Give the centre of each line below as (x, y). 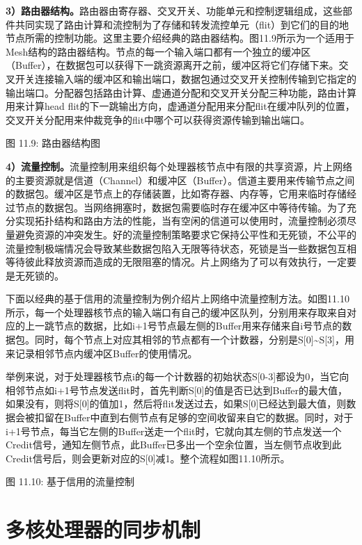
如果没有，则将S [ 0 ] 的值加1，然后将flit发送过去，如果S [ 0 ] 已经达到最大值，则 (176, 404)
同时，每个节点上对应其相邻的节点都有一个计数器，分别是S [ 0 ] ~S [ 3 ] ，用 (194, 340)
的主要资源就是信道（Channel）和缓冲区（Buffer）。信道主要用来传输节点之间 (180, 180)
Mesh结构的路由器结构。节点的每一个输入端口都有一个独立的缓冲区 (158, 51)
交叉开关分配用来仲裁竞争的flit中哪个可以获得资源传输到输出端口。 (158, 119)
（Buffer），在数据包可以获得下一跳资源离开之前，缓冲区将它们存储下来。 (172, 65)
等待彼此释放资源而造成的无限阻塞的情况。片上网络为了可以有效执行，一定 (176, 262)
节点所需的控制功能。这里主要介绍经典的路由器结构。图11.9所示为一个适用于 (180, 38)
